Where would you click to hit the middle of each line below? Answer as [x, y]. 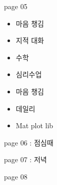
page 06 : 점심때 [29, 142]
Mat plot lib [34, 125]
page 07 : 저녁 [25, 159]
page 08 [16, 176]
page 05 [16, 6]
